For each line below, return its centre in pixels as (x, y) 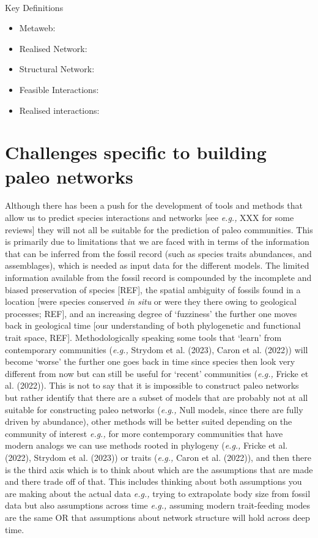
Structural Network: (57, 69)
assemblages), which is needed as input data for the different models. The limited (157, 265)
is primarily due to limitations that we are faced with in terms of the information (157, 241)
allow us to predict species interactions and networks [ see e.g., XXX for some (150, 218)
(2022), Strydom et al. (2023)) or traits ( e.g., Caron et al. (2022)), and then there (158, 457)
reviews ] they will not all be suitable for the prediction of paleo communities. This (159, 229)
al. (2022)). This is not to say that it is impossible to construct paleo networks (152, 385)
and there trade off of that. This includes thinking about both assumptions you (153, 481)
